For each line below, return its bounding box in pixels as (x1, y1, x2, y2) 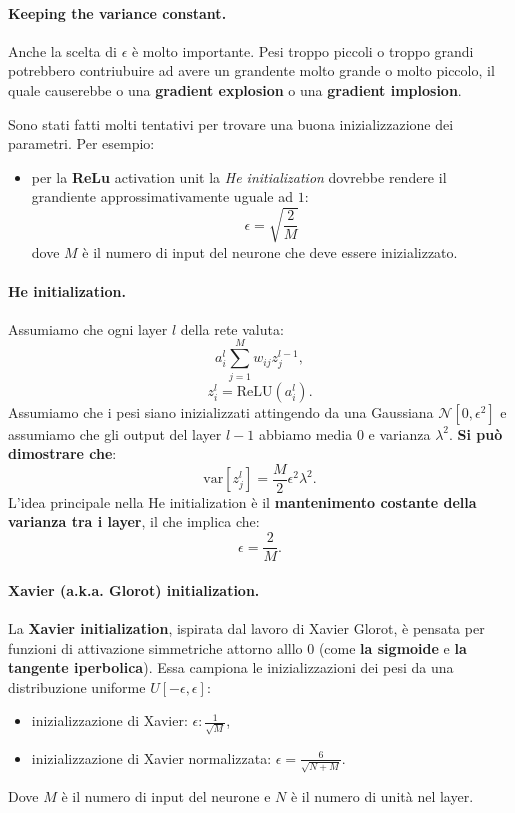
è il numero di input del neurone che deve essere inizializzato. (82, 241, 458, 262)
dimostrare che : (8, 443, 117, 464)
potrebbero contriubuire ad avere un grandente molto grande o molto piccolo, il (8, 60, 495, 81)
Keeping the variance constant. (8, 2, 227, 23)
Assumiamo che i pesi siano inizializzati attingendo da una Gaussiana (8, 401, 434, 422)
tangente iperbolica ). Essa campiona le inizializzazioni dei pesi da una (8, 657, 454, 678)
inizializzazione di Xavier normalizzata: (31, 747, 272, 768)
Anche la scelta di (8, 40, 117, 61)
